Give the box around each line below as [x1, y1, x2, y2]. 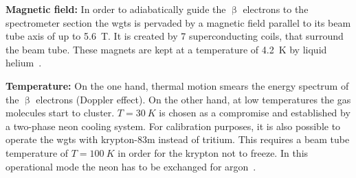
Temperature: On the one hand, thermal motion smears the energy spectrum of [5, 78, 349, 92]
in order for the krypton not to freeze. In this [118, 145, 309, 160]
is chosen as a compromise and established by [159, 105, 351, 120]
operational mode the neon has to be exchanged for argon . [5, 159, 256, 173]
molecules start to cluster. [5, 105, 115, 120]
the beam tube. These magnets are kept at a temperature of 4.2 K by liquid [5, 42, 327, 56]
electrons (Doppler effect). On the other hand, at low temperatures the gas [36, 92, 351, 106]
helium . [5, 55, 42, 70]
